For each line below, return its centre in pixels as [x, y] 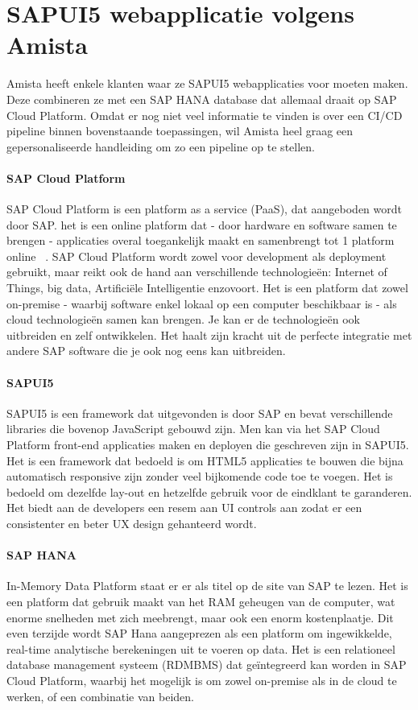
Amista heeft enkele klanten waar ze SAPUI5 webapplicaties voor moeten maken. [207, 83]
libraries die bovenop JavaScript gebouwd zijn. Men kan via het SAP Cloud [193, 429]
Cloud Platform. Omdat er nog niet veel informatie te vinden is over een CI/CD [205, 115]
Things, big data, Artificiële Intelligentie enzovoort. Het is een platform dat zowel [207, 288]
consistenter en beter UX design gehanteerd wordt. [132, 523]
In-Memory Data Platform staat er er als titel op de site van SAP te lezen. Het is [207, 586]
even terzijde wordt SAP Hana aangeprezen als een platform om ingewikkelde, [199, 633]
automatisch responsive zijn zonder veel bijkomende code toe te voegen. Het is [200, 476]
